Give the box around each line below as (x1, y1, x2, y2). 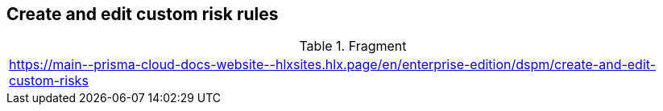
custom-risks (9, 72, 89, 89)
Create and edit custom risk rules (6, 4, 279, 24)
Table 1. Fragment (299, 38, 407, 55)
